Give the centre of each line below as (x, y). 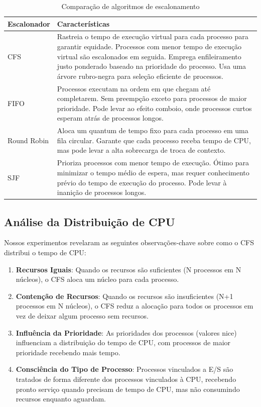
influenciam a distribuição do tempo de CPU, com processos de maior (123, 342)
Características (83, 23)
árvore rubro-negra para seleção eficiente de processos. (140, 76)
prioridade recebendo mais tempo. (68, 352)
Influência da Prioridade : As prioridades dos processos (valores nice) (126, 332)
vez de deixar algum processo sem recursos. (82, 315)
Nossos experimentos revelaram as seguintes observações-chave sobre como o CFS (129, 242)
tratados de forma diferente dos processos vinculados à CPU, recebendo (126, 379)
